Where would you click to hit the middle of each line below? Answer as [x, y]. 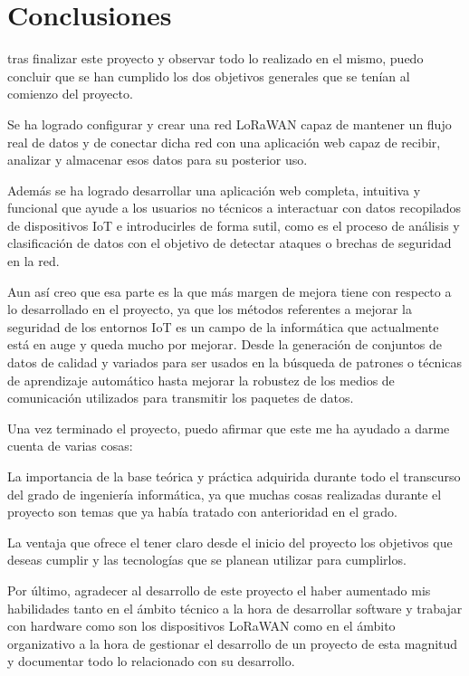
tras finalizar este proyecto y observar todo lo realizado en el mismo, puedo [215, 58]
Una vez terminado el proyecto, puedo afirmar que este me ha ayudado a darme [229, 428]
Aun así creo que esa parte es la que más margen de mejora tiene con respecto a [230, 291]
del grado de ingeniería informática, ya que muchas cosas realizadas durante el [225, 494]
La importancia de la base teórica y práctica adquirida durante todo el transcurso [234, 476]
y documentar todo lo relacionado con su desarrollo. [151, 661]
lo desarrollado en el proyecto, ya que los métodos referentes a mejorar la [210, 309]
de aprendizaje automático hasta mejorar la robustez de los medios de [201, 380]
